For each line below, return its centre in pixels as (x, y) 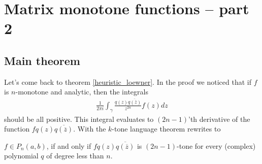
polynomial (21, 156)
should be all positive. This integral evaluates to (79, 119)
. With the (90, 129)
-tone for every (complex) (216, 145)
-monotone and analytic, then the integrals (82, 92)
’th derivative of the (219, 119)
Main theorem (42, 60)
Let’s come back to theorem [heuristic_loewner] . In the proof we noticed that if (128, 81)
